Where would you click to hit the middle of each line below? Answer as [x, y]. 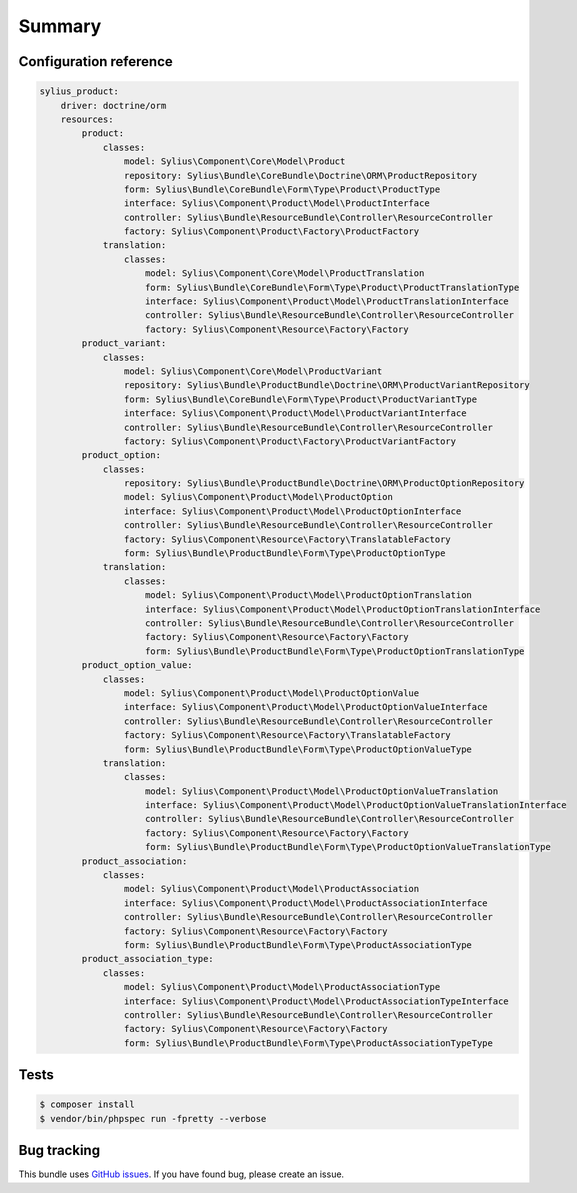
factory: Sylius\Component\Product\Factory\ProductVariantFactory [290, 441]
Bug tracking [59, 1150]
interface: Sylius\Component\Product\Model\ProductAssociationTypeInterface [316, 1001]
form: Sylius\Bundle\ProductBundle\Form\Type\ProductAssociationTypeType [308, 1043]
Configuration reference [96, 61]
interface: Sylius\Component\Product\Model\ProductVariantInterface [295, 413]
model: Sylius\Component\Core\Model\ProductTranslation [285, 273]
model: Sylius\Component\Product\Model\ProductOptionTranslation [308, 595]
